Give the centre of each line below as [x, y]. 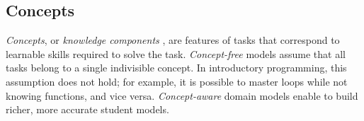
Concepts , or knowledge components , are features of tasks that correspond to [173, 40]
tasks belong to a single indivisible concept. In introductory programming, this [176, 68]
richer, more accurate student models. [87, 109]
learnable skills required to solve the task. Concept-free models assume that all [176, 53]
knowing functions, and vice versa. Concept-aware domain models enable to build [182, 95]
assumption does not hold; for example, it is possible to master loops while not [177, 81]
